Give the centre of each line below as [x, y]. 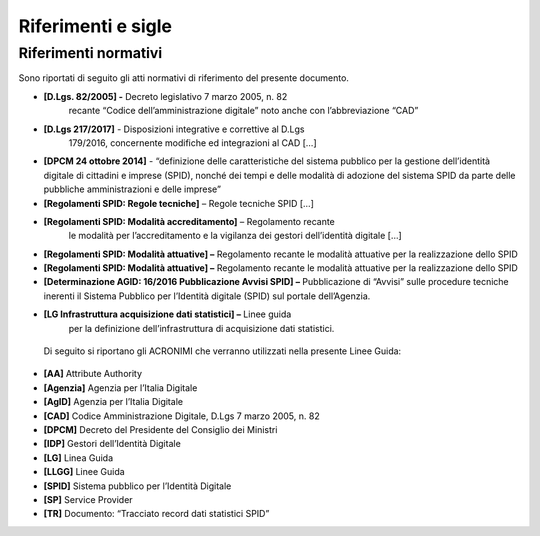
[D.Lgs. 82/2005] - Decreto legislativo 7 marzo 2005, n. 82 [165, 96]
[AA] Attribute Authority [93, 374]
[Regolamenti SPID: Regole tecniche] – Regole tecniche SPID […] [179, 203]
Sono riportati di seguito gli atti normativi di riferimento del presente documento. [184, 78]
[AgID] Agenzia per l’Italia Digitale [113, 402]
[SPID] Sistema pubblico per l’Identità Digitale [137, 486]
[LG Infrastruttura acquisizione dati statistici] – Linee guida [167, 314]
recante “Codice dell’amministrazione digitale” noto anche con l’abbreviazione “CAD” [243, 111]
